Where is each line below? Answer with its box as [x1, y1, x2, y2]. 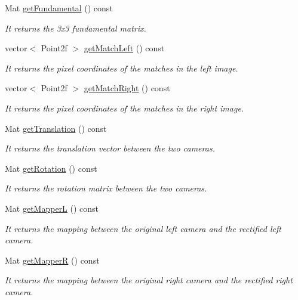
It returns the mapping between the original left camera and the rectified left [5, 222, 281, 234]
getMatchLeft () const [84, 42, 165, 54]
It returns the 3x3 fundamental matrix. [5, 21, 146, 34]
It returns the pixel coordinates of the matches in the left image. [5, 61, 238, 74]
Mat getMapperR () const [5, 253, 100, 266]
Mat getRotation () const [5, 162, 97, 174]
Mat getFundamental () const [5, 2, 113, 14]
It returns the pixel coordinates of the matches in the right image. [5, 101, 244, 114]
